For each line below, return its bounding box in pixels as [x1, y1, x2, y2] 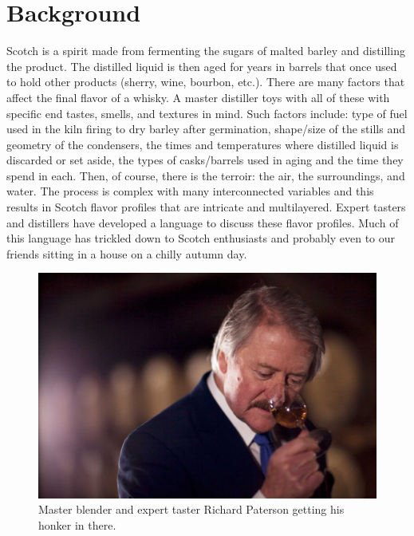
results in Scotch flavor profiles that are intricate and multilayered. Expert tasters [6, 199, 406, 215]
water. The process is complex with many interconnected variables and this [6, 183, 374, 199]
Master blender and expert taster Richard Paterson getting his [38, 501, 345, 518]
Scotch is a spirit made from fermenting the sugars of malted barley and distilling [6, 42, 405, 59]
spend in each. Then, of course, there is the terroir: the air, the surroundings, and [6, 167, 405, 183]
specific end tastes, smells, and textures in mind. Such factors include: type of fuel [6, 104, 408, 121]
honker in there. [38, 517, 116, 534]
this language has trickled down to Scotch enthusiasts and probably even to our [6, 230, 396, 246]
